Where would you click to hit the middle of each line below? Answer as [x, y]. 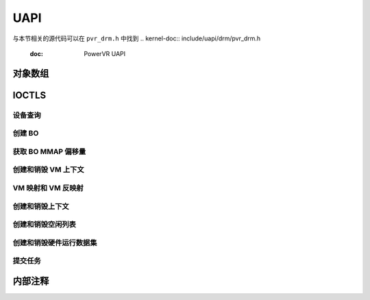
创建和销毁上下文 [41, 206]
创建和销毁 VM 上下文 [49, 170]
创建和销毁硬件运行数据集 [55, 242]
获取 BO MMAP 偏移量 [49, 151]
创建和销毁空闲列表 [45, 225]
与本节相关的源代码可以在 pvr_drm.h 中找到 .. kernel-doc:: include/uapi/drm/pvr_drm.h [137, 38]
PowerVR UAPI [105, 53]
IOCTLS [29, 95]
